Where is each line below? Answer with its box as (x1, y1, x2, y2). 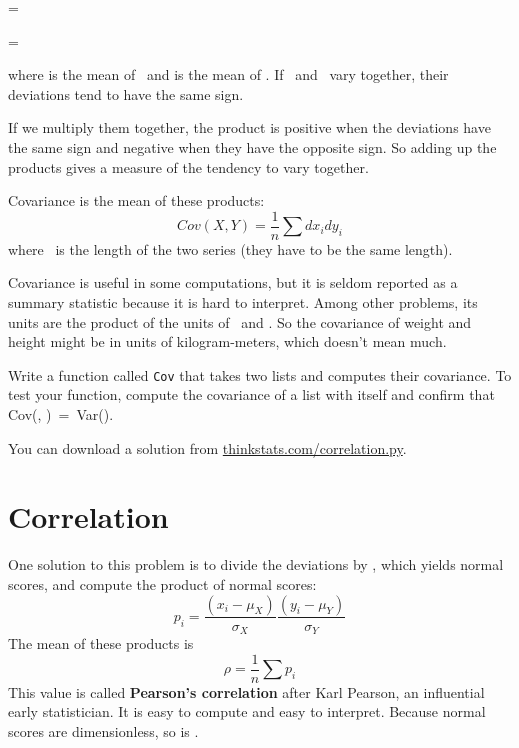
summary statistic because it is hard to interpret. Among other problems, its (8, 292, 478, 312)
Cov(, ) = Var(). (8, 404, 114, 425)
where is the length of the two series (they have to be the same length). (8, 238, 453, 259)
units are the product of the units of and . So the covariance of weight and (8, 311, 472, 332)
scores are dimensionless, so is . (8, 720, 199, 741)
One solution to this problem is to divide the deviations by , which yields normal (8, 554, 504, 575)
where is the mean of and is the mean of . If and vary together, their (8, 64, 449, 85)
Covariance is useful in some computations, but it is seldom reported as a (8, 272, 458, 293)
